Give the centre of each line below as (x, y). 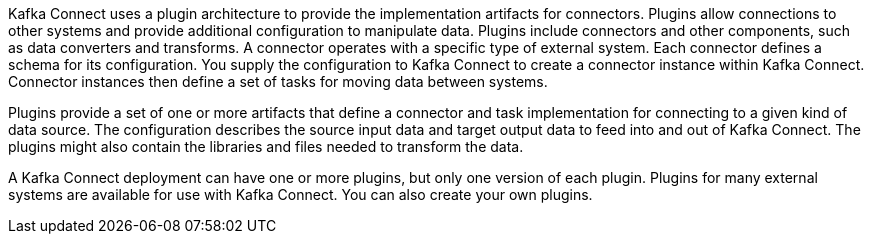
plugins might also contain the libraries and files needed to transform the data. (266, 146)
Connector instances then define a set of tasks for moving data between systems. (278, 81)
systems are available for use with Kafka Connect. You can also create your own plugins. (300, 194)
